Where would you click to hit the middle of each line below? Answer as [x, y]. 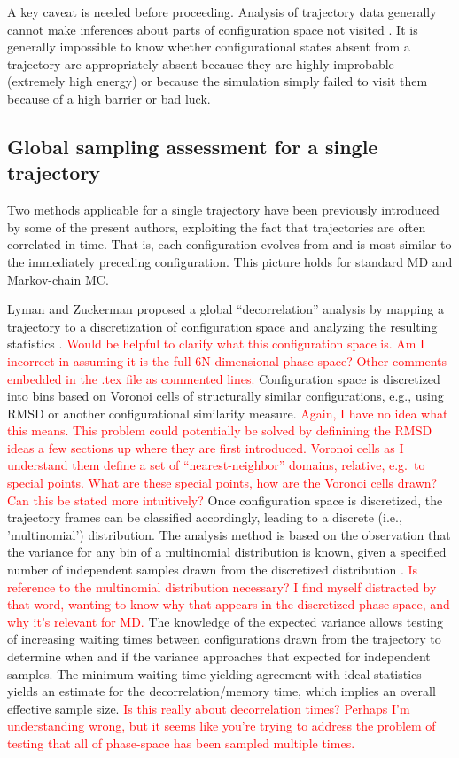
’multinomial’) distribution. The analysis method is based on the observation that [229, 534]
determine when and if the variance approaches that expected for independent [219, 656]
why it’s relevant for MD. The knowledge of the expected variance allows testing [226, 621]
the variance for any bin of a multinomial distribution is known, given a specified [227, 552]
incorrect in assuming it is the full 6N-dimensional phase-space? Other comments [227, 360]
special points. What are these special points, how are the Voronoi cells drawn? [222, 483]
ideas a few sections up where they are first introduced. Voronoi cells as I [206, 447]
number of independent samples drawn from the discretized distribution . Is [213, 570]
